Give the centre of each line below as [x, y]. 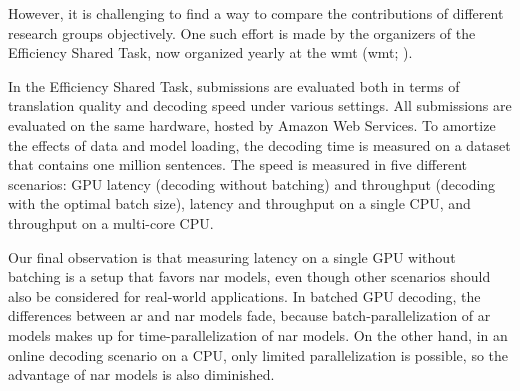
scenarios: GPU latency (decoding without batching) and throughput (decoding [252, 183]
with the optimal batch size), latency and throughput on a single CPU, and [239, 203]
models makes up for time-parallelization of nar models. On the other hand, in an [258, 334]
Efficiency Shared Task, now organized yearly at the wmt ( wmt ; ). [210, 52]
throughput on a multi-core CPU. [111, 222]
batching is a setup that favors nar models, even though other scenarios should [249, 276]
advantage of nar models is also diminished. [141, 374]
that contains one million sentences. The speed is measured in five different [237, 164]
